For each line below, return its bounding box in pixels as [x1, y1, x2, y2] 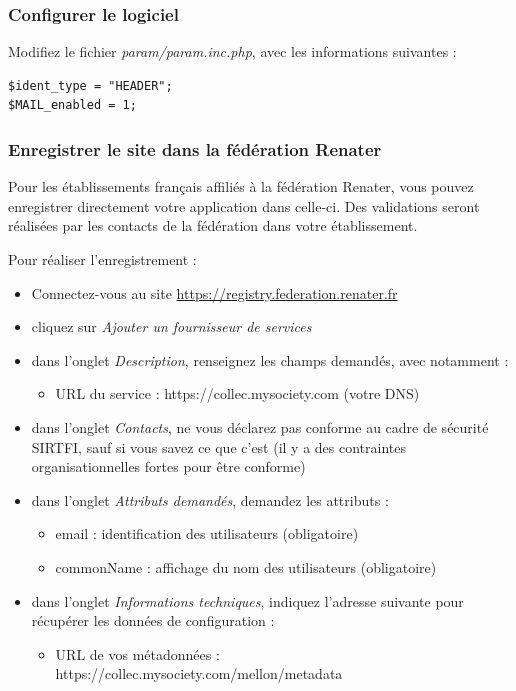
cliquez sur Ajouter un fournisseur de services [31, 316, 312, 337]
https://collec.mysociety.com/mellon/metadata [55, 663, 343, 684]
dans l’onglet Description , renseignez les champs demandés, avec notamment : [31, 349, 509, 370]
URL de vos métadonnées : [55, 643, 220, 664]
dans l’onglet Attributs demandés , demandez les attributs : [31, 489, 389, 510]
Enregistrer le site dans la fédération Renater [8, 136, 382, 161]
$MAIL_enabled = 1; [8, 98, 137, 113]
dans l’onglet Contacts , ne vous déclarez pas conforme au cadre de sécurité [31, 416, 489, 437]
